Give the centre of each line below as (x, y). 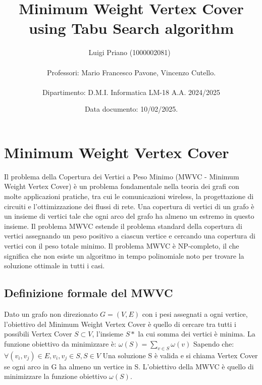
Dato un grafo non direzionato (51, 314)
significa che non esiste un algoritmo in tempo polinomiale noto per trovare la (124, 255)
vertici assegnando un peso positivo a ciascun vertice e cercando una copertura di (130, 236)
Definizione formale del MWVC (89, 293)
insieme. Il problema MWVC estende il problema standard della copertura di (123, 226)
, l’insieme (108, 334)
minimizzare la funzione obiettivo (56, 376)
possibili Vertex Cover (38, 334)
